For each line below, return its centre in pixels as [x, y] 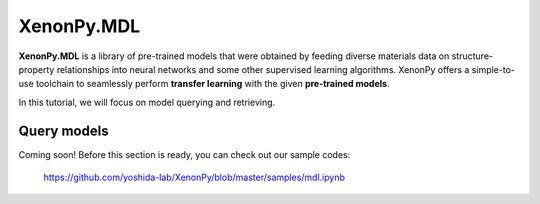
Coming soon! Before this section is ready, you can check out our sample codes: [184, 154]
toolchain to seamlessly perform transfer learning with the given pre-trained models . [212, 84]
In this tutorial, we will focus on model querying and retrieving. [147, 102]
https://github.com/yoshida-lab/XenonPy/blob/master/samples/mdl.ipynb [194, 177]
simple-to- [493, 69]
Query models [63, 130]
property [36, 69]
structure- [472, 56]
